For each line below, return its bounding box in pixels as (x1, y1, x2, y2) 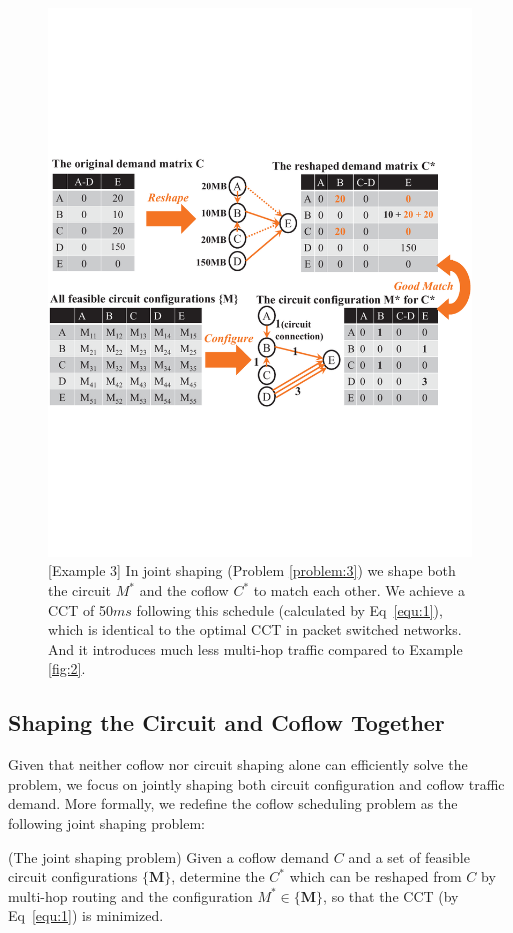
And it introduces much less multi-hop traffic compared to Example (48, 638, 463, 659)
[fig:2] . (48, 658, 86, 679)
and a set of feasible (348, 846, 470, 867)
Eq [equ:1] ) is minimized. (8, 905, 164, 926)
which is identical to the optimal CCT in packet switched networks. (48, 619, 462, 640)
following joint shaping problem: (8, 813, 205, 834)
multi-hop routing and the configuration (8, 885, 253, 906)
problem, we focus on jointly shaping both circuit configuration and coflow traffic (8, 773, 505, 794)
